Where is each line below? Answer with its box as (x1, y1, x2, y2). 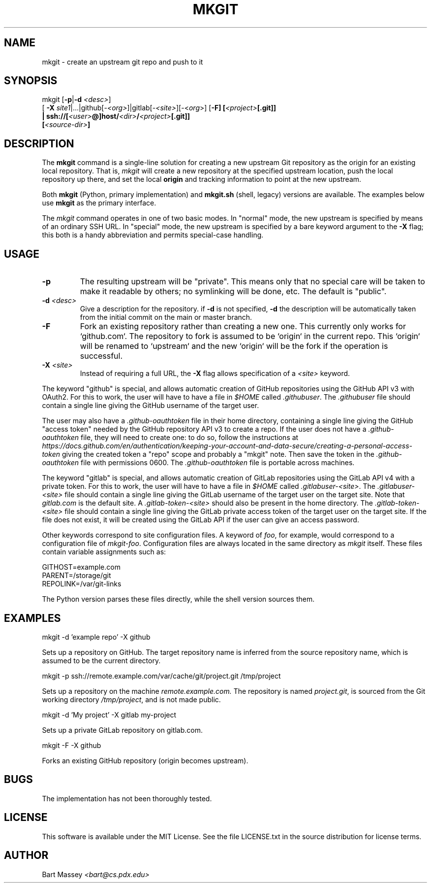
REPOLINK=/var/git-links (42, 580, 122, 588)
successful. (80, 351, 123, 361)
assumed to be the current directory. (42, 656, 161, 665)
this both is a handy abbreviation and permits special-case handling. (42, 231, 264, 239)
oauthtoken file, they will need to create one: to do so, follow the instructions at (42, 433, 299, 442)
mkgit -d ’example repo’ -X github (42, 632, 151, 641)
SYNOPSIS (4, 74, 58, 87)
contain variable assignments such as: (42, 547, 166, 556)
